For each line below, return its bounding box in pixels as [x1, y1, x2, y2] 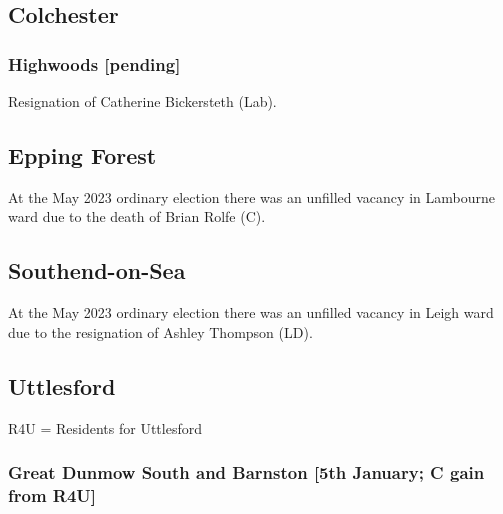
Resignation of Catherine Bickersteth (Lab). [8, 91, 277, 111]
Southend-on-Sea [8, 255, 186, 286]
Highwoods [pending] [8, 51, 181, 76]
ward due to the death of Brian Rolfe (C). [8, 206, 266, 227]
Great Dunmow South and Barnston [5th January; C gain [8, 460, 485, 485]
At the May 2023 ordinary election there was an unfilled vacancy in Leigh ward [8, 302, 494, 323]
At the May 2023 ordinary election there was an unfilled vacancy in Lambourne [8, 186, 495, 207]
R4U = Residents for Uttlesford [8, 417, 202, 438]
